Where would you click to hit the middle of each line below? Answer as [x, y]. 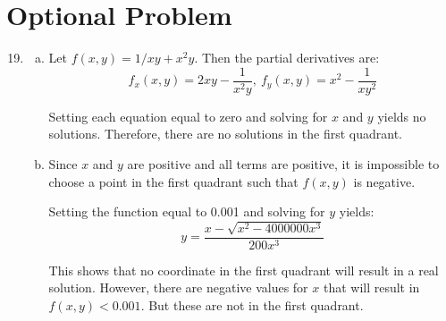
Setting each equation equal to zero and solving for [188, 116]
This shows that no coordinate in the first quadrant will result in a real [244, 270]
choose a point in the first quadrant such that [173, 181]
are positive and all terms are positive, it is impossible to [283, 163]
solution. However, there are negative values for [178, 287]
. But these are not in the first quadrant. [252, 304]
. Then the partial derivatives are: [287, 58]
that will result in [371, 287]
